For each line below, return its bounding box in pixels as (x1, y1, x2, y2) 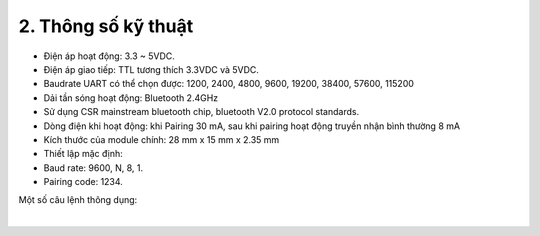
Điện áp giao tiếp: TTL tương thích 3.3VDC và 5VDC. (43, 63, 260, 75)
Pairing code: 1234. (43, 176, 124, 188)
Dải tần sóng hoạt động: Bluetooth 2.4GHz (43, 91, 219, 104)
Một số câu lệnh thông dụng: (18, 194, 138, 206)
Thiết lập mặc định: (43, 148, 124, 160)
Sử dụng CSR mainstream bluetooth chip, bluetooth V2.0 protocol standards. (43, 106, 360, 118)
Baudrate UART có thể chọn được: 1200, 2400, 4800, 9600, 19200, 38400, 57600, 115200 (43, 78, 415, 90)
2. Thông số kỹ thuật (18, 15, 194, 37)
